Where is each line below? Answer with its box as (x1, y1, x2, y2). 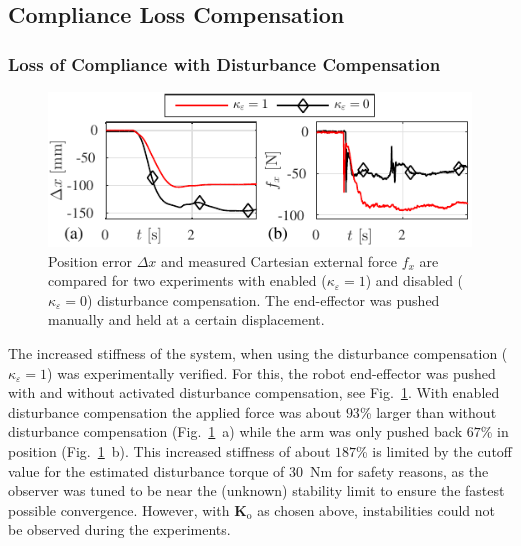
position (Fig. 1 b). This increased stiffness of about (8, 440, 331, 461)
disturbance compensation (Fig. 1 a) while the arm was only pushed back (8, 421, 463, 442)
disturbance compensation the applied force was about (8, 401, 342, 422)
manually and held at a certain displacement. (48, 309, 325, 330)
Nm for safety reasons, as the (310, 460, 489, 481)
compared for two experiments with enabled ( (48, 270, 327, 291)
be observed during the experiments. (8, 519, 231, 540)
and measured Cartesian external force (161, 250, 398, 271)
